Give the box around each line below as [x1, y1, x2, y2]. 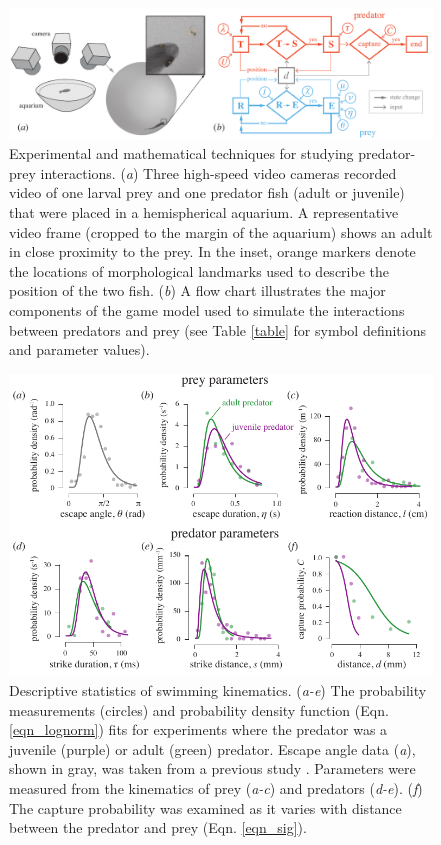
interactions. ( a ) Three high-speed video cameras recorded [40, 162, 397, 183]
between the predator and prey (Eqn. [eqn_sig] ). [9, 817, 307, 838]
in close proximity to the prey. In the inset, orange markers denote [9, 241, 416, 262]
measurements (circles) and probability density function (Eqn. [9, 699, 389, 720]
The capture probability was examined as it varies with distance [9, 797, 402, 818]
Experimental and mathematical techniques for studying [9, 143, 354, 164]
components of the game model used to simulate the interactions [9, 300, 405, 321]
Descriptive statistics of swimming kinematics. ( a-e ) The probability [9, 679, 427, 700]
